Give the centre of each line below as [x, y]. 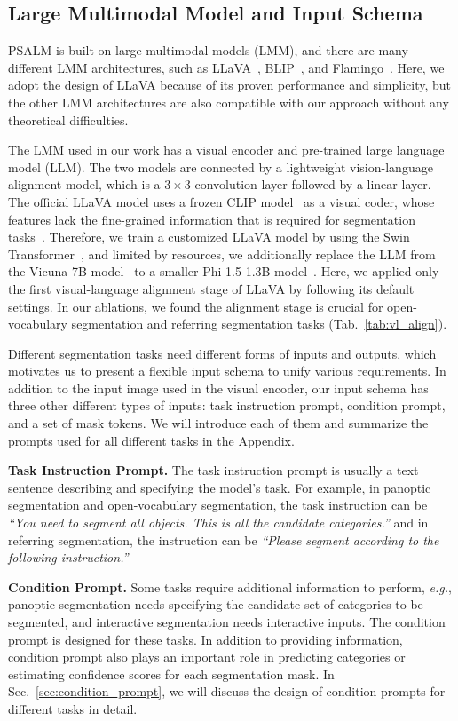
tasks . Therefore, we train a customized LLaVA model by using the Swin [209, 237]
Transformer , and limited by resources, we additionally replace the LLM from [222, 254]
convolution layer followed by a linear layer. [313, 184]
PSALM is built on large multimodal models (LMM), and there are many [208, 50]
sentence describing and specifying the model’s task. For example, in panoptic [220, 487]
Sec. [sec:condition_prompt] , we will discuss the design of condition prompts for [227, 691]
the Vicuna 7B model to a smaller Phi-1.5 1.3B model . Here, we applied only [224, 271]
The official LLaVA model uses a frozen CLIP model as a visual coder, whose [221, 201]
